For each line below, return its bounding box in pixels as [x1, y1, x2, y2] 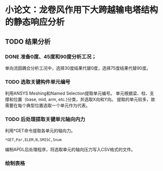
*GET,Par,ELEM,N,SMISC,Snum [5, 137, 62, 142]
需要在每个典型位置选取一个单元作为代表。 [5, 103, 90, 108]
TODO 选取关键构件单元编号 [5, 78, 70, 85]
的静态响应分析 [5, 17, 65, 28]
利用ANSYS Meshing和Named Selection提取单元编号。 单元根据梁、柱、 [5, 90, 150, 96]
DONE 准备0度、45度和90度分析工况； [5, 53, 97, 60]
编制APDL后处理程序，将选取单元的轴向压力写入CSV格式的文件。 [5, 147, 136, 153]
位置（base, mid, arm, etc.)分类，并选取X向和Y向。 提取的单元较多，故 [13, 97, 155, 103]
